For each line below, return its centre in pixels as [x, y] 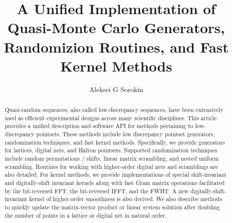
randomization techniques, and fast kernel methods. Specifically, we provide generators [115, 142]
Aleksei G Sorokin [116, 89]
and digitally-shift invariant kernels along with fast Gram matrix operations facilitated [115, 182]
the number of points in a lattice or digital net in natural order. [86, 215]
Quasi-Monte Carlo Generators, [116, 28]
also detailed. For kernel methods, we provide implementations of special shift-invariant [116, 175]
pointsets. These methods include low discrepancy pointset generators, [126, 134]
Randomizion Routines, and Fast [116, 46]
